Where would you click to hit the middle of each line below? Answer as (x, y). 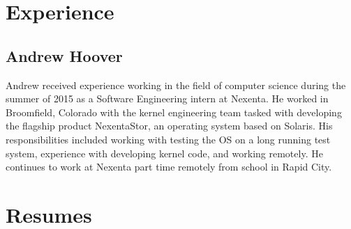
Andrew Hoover (64, 55)
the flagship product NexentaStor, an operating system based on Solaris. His (169, 126)
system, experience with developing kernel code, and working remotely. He (164, 153)
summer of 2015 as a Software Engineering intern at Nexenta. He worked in (167, 98)
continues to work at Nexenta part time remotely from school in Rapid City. (169, 167)
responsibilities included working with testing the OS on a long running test (168, 139)
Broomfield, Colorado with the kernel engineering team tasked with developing (174, 112)
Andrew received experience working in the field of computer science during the (176, 85)
